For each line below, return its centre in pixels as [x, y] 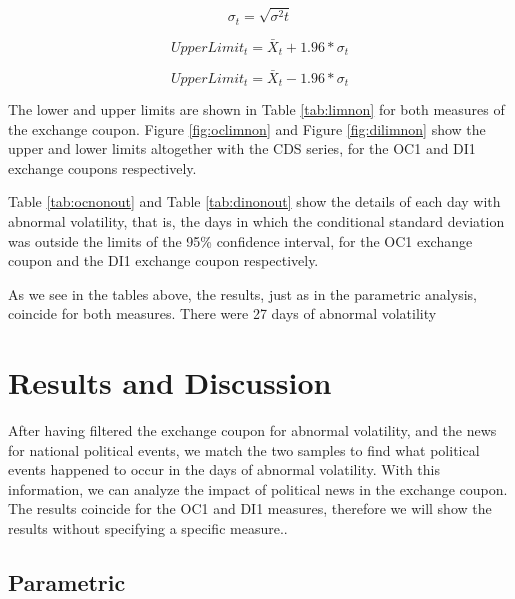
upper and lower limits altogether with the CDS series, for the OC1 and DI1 [242, 148]
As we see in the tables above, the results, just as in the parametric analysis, [242, 293]
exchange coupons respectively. [102, 167]
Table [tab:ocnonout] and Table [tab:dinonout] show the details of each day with [254, 201]
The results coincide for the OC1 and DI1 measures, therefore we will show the [250, 508]
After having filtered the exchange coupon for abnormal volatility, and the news [252, 430]
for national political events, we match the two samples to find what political [244, 449]
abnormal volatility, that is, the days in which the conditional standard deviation [256, 220]
